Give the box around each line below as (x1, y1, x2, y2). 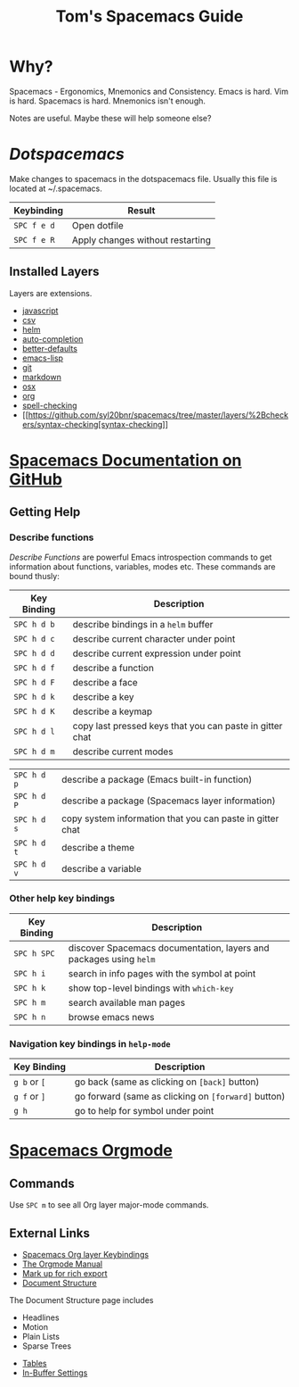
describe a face (72, 676, 138, 688)
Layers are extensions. (9, 287, 93, 298)
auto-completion (21, 333, 84, 345)
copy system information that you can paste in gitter (61, 812, 279, 825)
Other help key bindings (9, 893, 116, 905)
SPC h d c (13, 634, 55, 644)
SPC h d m (13, 746, 55, 756)
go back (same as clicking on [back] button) (74, 1076, 260, 1088)
